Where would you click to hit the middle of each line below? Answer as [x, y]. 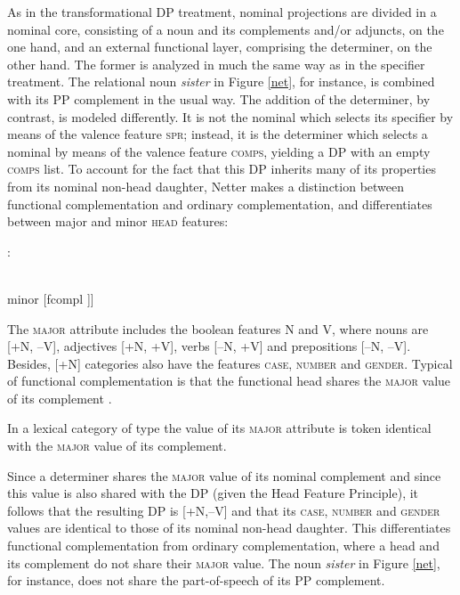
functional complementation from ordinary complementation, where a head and [223, 546]
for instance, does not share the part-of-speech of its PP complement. [196, 580]
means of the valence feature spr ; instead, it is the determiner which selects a [218, 134]
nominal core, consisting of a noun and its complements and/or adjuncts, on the [226, 29]
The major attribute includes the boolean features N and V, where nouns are [218, 328]
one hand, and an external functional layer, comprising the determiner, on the [220, 47]
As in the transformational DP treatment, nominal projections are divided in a [222, 12]
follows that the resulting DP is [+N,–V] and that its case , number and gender [224, 510]
